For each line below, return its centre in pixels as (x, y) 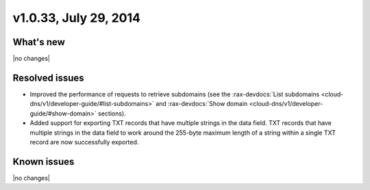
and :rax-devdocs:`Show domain (201, 104)
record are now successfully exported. (84, 142)
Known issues (44, 162)
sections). (112, 113)
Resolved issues (49, 78)
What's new (39, 42)
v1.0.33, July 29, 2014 (76, 18)
